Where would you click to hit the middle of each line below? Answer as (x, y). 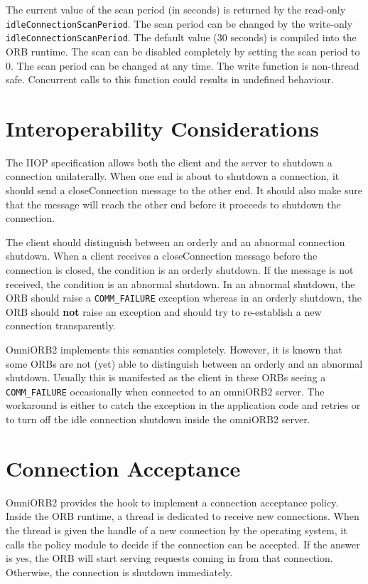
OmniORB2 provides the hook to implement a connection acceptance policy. (172, 502)
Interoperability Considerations (162, 128)
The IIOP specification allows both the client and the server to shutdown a (169, 162)
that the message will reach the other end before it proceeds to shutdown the (173, 204)
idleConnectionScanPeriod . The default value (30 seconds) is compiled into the (181, 37)
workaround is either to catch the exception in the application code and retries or (183, 405)
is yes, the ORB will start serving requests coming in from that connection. (169, 558)
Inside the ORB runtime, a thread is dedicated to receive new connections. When (183, 516)
